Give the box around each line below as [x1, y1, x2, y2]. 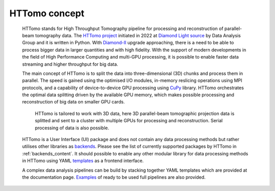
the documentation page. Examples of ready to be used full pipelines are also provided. [22, 174, 206, 180]
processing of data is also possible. [35, 125, 109, 131]
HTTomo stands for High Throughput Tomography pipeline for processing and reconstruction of [22, 25, 224, 32]
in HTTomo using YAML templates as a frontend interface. [22, 158, 144, 164]
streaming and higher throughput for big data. [22, 61, 118, 67]
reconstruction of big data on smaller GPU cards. [22, 99, 125, 105]
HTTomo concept [9, 8, 85, 19]
